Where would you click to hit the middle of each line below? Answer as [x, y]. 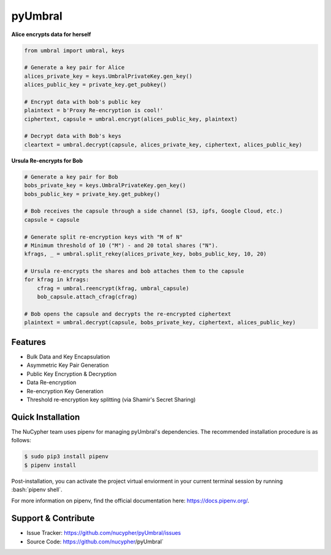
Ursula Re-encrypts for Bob [47, 160]
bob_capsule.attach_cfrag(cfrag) [87, 297]
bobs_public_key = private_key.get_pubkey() [92, 194]
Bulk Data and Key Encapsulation [68, 357]
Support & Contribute [53, 519]
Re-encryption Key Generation [65, 391]
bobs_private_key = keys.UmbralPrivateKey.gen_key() [105, 186]
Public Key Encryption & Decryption [72, 374]
